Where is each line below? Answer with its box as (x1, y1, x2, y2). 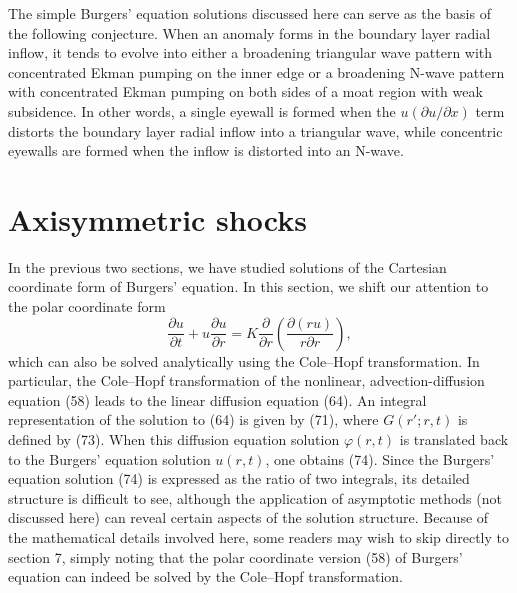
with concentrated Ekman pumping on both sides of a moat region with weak (8, 81, 483, 102)
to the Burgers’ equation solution (8, 448, 211, 469)
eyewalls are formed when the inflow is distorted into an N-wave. (8, 140, 404, 161)
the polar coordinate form (8, 296, 166, 317)
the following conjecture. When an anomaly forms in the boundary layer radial (8, 22, 491, 43)
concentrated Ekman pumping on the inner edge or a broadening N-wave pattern (8, 61, 505, 82)
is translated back (399, 429, 509, 450)
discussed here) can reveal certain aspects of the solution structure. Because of (8, 507, 489, 528)
